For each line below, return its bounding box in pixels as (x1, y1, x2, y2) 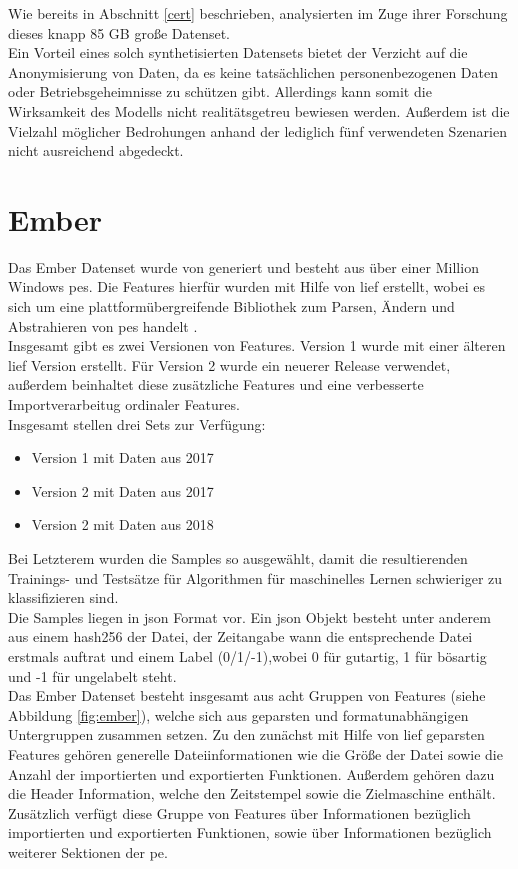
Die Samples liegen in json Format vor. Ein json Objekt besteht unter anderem (8, 606, 491, 627)
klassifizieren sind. (8, 587, 119, 608)
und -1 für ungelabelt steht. (8, 665, 177, 686)
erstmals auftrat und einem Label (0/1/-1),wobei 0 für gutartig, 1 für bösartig (8, 645, 487, 666)
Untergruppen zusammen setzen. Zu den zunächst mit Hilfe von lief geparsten (8, 724, 485, 745)
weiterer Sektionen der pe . (8, 841, 168, 862)
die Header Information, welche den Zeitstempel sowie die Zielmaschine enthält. (8, 783, 496, 804)
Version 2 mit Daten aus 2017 (31, 480, 214, 501)
